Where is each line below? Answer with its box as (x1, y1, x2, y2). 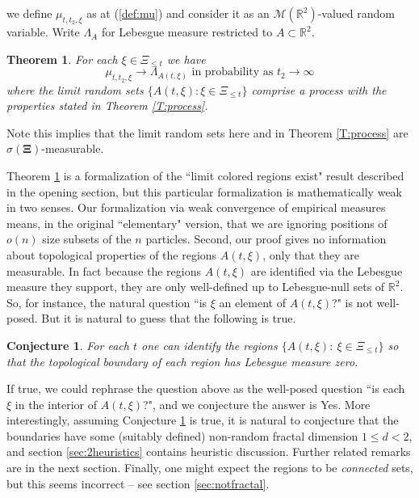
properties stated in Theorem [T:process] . (6, 97, 208, 114)
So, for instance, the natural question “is (6, 293, 207, 310)
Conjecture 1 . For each (6, 336, 129, 353)
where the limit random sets (6, 81, 144, 98)
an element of (219, 293, 286, 310)
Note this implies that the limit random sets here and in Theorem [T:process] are (6, 124, 409, 141)
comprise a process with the (251, 81, 387, 98)
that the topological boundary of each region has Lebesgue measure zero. (6, 352, 358, 369)
